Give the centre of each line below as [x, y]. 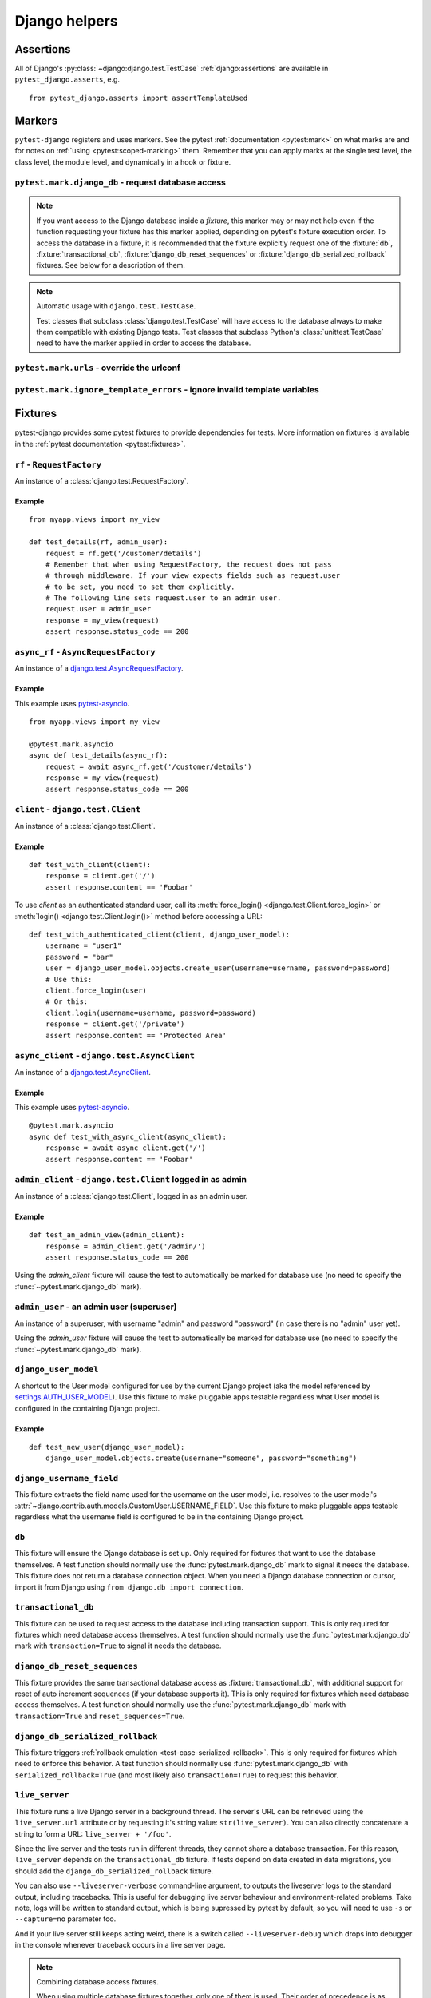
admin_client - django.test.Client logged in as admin [131, 1180]
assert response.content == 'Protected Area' [136, 1035]
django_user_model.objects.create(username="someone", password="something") [201, 1458]
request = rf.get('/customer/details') [123, 553]
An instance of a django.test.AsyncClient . [83, 1072]
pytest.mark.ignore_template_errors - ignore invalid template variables [167, 389]
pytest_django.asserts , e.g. [67, 79]
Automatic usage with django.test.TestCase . [116, 306]
